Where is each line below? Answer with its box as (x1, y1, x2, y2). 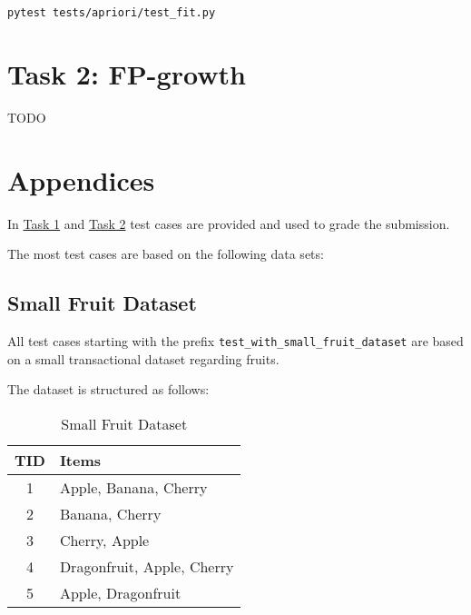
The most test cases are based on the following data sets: (7, 244, 324, 263)
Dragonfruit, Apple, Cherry (59, 555, 234, 577)
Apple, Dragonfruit (59, 581, 182, 603)
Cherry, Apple (59, 529, 150, 551)
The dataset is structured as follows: (7, 380, 210, 399)
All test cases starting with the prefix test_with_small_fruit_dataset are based (7, 331, 464, 350)
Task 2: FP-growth (7, 55, 246, 92)
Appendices (7, 161, 155, 198)
